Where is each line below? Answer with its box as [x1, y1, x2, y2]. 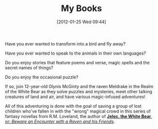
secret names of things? [5, 65, 53, 71]
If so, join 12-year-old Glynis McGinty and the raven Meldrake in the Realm [5, 83, 154, 89]
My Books [61, 3, 102, 14]
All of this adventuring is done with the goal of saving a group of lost [5, 103, 142, 109]
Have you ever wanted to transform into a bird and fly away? [5, 41, 126, 46]
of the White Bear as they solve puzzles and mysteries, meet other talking [5, 88, 153, 94]
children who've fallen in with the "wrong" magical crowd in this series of [5, 108, 151, 114]
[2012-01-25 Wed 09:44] [56, 19, 107, 25]
